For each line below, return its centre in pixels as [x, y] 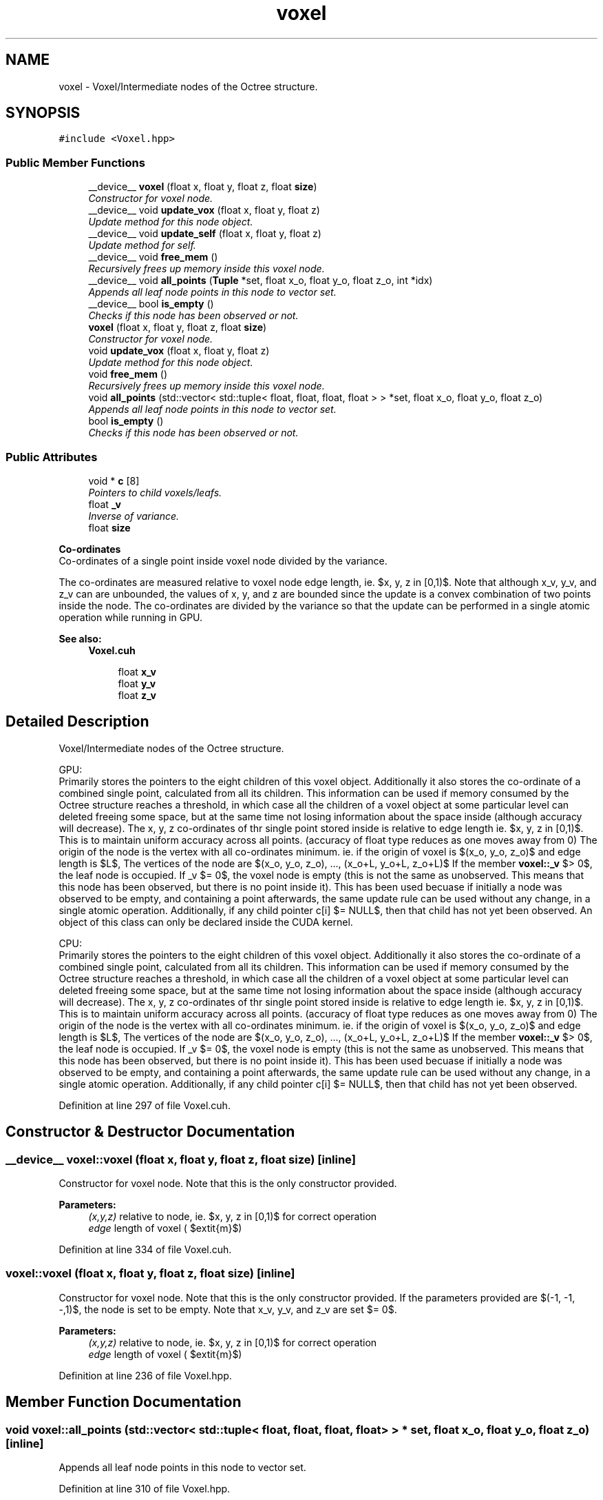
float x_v [137, 671]
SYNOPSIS [43, 113]
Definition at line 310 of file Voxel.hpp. [145, 1488]
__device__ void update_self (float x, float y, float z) [205, 234]
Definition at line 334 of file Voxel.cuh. [145, 1249]
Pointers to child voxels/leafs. [155, 492]
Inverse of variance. [134, 516]
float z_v [137, 695]
